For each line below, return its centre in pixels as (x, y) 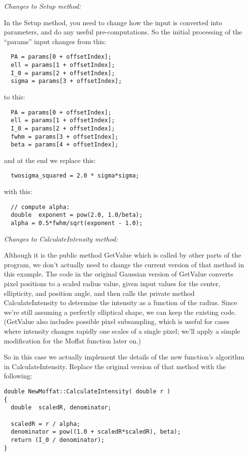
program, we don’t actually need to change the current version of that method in (124, 264)
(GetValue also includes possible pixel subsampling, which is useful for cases (117, 321)
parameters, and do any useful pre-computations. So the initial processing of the (123, 32)
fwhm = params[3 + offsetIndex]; (65, 137)
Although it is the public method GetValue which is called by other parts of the (123, 255)
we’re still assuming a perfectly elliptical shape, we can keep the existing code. (120, 312)
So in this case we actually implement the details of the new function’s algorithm (124, 357)
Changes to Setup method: (42, 6)
